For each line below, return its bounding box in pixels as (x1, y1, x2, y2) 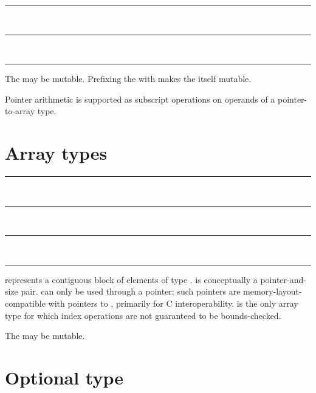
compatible (5, 297, 46, 310)
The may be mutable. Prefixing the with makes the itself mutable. (5, 72, 252, 85)
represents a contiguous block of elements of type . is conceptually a (5, 273, 258, 285)
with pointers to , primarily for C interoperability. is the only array (48, 297, 298, 310)
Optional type (5, 365, 123, 390)
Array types (5, 140, 108, 165)
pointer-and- (260, 273, 306, 285)
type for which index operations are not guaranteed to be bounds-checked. (5, 309, 281, 321)
